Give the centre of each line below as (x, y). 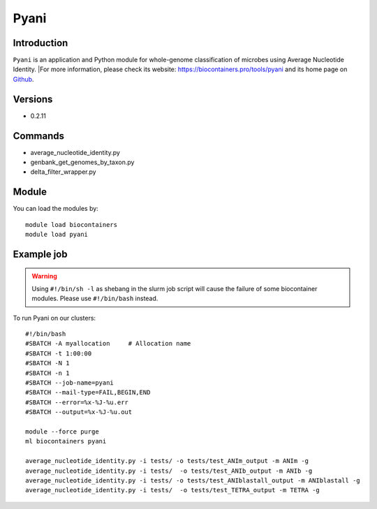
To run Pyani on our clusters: (54, 318)
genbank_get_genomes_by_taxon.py (82, 162)
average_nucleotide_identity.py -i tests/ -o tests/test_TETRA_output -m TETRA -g (173, 490)
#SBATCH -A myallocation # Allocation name (108, 344)
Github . (23, 79)
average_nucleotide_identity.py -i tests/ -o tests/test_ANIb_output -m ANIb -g (169, 471)
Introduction (40, 43)
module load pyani (57, 235)
